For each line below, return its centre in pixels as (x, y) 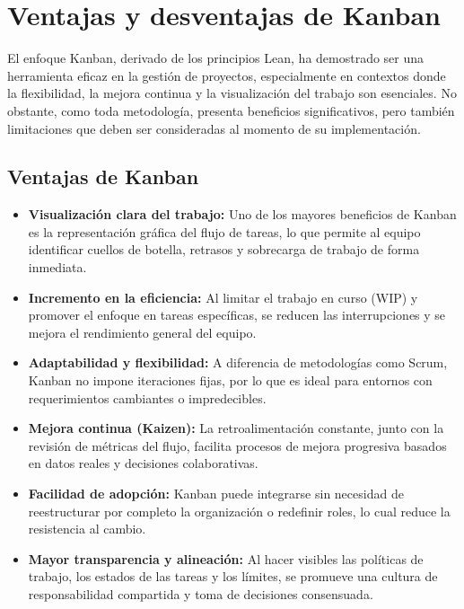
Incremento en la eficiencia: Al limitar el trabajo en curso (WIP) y (223, 297)
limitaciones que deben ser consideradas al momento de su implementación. (214, 128)
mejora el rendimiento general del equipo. (142, 332)
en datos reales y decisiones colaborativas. (143, 463)
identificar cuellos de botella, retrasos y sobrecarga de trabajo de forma (224, 249)
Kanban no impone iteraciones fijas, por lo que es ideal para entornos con (230, 380)
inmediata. (57, 267)
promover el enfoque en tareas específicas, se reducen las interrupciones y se (237, 315)
